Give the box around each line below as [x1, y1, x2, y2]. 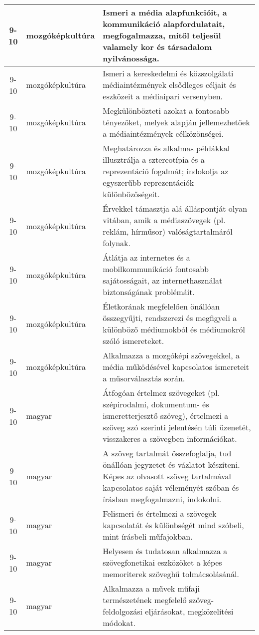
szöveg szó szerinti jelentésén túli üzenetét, [103, 421, 251, 433]
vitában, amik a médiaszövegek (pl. [103, 214, 226, 226]
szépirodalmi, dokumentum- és [103, 398, 209, 410]
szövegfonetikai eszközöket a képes [103, 557, 222, 568]
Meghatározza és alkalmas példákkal [103, 142, 230, 154]
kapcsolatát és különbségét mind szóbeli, [103, 519, 244, 531]
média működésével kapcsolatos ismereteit [103, 361, 250, 372]
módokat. [103, 617, 136, 629]
